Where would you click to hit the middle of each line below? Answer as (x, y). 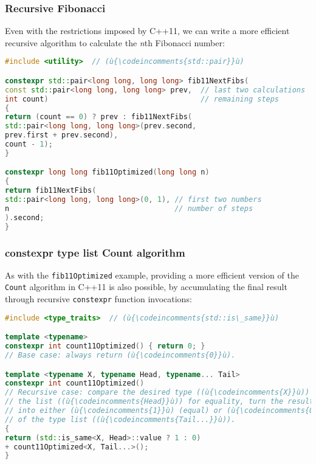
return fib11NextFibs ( (51, 191)
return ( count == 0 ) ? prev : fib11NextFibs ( (98, 117)
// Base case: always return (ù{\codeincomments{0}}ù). (120, 355)
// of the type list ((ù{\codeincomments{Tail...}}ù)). (120, 419)
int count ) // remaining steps (142, 99)
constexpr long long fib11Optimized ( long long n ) (107, 172)
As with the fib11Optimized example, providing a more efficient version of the (152, 275)
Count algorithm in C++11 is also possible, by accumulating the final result (146, 287)
